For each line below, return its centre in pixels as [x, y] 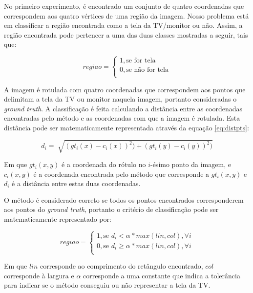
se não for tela [147, 70]
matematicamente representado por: [58, 219]
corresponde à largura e [39, 275]
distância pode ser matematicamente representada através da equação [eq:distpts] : [126, 127]
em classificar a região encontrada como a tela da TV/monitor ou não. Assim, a [123, 25]
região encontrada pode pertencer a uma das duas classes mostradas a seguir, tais [126, 34]
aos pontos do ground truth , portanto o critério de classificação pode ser [111, 209]
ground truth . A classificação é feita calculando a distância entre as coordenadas [123, 108]
